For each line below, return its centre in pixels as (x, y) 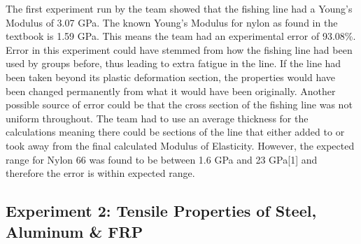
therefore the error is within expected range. (100, 173)
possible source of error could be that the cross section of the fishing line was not (179, 105)
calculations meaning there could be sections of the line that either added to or (175, 132)
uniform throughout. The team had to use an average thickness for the (157, 118)
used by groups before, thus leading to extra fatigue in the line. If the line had (174, 63)
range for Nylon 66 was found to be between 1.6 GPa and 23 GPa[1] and (162, 159)
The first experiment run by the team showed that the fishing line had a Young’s (179, 8)
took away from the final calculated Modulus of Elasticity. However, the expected (180, 145)
